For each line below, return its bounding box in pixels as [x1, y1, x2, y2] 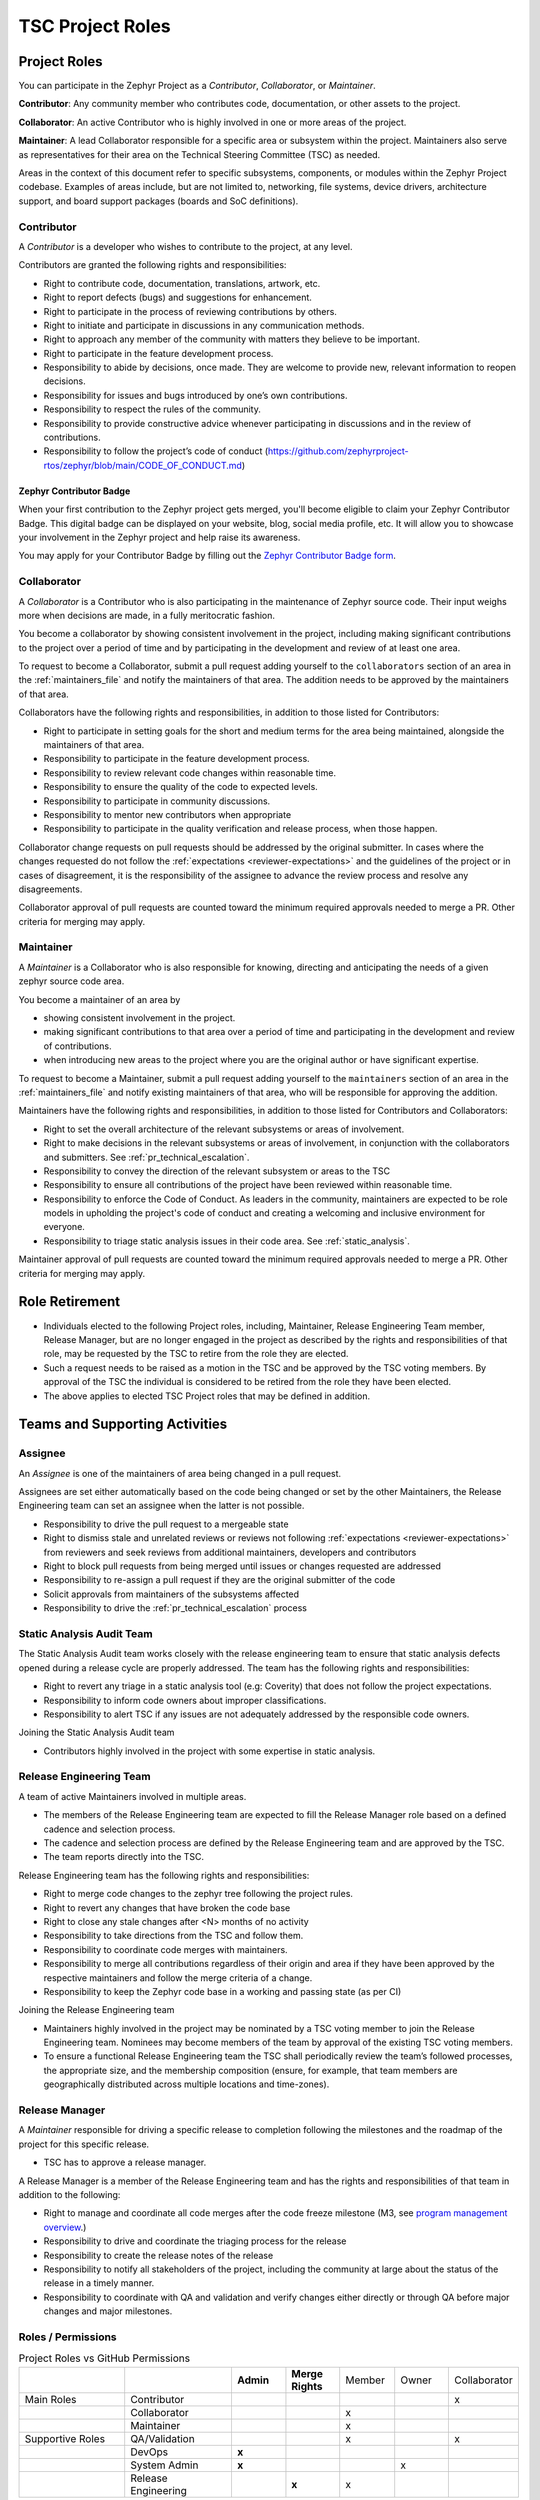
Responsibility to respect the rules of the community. [43, 403, 262, 415]
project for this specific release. [18, 2138, 150, 2150]
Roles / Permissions [18, 2330, 117, 2344]
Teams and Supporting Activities [18, 1416, 228, 1433]
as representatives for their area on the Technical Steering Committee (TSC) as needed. [18, 148, 381, 160]
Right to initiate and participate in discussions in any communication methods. [43, 319, 365, 331]
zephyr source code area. [18, 975, 125, 987]
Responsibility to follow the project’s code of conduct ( [43, 445, 269, 457]
